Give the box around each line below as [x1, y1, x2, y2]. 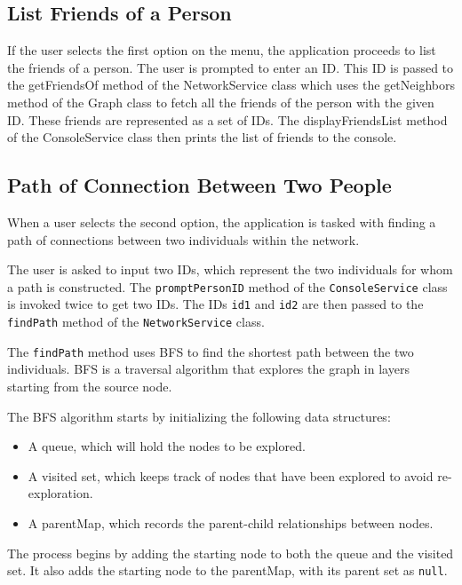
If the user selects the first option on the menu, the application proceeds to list [7, 41, 436, 59]
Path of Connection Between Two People [7, 171, 392, 199]
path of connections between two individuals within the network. [7, 230, 360, 249]
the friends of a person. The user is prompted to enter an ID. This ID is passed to [7, 58, 454, 76]
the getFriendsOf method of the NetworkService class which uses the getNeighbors [7, 75, 455, 94]
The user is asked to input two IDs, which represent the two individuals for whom [7, 260, 453, 279]
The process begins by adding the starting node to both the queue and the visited [7, 543, 454, 562]
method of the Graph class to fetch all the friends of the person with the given [7, 92, 434, 111]
